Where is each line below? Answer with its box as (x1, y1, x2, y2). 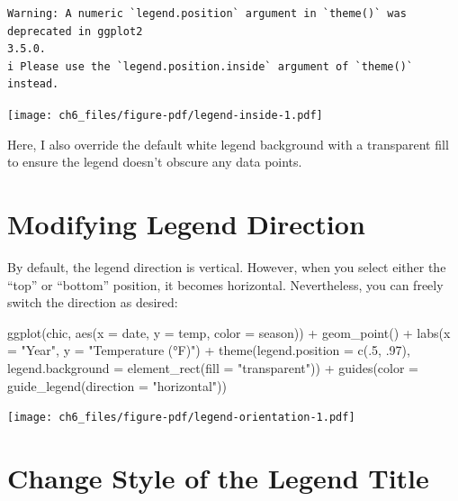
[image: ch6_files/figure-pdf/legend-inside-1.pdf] (7, 108, 323, 122)
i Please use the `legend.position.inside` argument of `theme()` (7, 59, 414, 73)
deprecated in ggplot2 (7, 24, 143, 38)
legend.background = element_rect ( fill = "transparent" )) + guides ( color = (7, 358, 419, 377)
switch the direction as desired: (7, 293, 178, 312)
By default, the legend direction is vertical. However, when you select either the (7, 257, 446, 276)
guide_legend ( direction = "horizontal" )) (7, 376, 227, 395)
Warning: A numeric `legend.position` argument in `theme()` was (7, 7, 407, 20)
